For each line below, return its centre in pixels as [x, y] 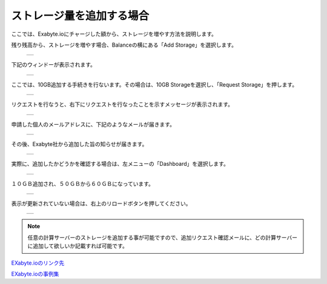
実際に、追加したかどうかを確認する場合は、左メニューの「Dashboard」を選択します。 [120, 164]
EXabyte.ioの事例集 [35, 274]
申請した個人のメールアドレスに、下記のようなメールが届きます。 [93, 124]
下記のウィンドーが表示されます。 [54, 65]
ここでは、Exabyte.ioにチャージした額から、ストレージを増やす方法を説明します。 [114, 34]
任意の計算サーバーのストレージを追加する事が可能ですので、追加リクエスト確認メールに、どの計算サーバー [163, 237]
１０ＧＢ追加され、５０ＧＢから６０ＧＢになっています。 [83, 183]
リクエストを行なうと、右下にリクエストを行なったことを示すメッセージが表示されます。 [122, 104]
